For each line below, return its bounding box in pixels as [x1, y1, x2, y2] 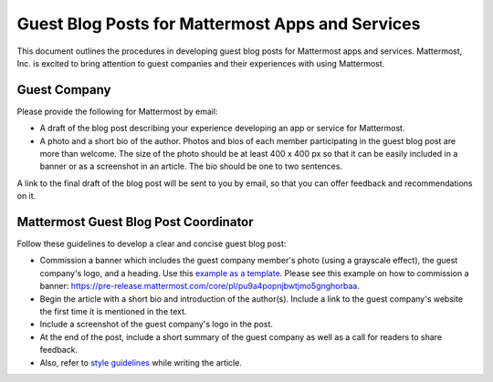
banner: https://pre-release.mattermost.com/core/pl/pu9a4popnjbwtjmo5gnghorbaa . [39, 281, 360, 292]
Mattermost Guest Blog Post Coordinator [16, 214, 255, 230]
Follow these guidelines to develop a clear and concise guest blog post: [16, 238, 287, 250]
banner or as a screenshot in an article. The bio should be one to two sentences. [39, 160, 342, 172]
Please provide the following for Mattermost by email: [16, 106, 218, 117]
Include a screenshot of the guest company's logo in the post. [39, 319, 274, 330]
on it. [16, 191, 37, 201]
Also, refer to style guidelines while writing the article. [39, 356, 242, 368]
